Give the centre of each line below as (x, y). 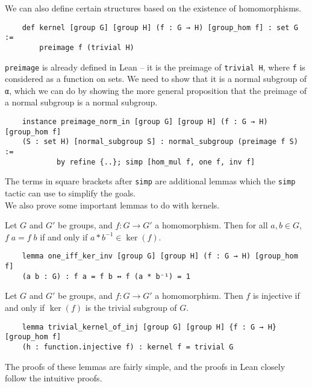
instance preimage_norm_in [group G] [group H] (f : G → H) (145, 122)
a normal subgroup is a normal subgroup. (81, 102)
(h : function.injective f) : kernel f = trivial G (128, 347)
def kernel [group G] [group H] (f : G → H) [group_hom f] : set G (160, 27)
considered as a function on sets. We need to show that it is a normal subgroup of (156, 79)
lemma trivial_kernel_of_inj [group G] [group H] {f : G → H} (149, 327)
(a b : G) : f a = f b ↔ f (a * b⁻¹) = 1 (106, 276)
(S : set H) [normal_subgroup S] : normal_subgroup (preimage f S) (160, 142)
